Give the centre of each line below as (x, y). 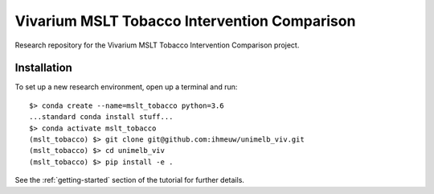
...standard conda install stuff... (101, 117)
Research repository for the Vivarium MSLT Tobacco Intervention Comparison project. (157, 45)
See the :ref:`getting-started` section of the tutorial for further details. (130, 180)
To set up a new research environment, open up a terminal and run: (126, 87)
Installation (43, 68)
